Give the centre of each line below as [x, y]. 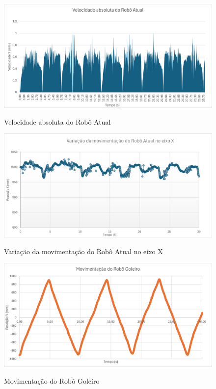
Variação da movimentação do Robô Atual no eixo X [83, 251]
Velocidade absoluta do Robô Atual [57, 121]
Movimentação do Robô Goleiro [52, 380]
